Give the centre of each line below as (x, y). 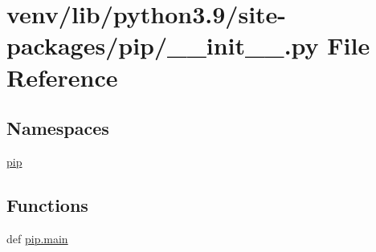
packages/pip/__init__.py (163, 45)
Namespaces (58, 128)
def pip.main (37, 238)
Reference (62, 77)
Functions (47, 204)
